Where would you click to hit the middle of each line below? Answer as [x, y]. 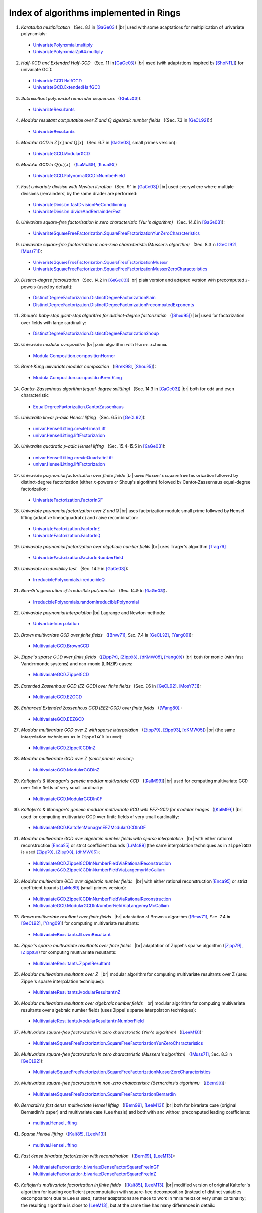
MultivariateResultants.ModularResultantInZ [77, 992]
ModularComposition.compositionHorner [74, 355]
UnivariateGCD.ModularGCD [62, 153]
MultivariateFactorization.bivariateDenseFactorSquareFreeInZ [95, 1174]
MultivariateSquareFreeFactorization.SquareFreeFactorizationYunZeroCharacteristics [118, 1043]
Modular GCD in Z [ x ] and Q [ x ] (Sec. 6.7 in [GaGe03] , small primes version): [99, 143]
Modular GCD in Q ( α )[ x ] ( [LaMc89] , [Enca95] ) [69, 164]
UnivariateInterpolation [56, 624]
